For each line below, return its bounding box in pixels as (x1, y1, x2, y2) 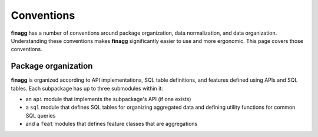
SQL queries (25, 112, 56, 119)
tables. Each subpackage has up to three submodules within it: (11, 85, 163, 92)
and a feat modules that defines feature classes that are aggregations (25, 121, 198, 128)
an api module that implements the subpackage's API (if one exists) (25, 96, 191, 103)
